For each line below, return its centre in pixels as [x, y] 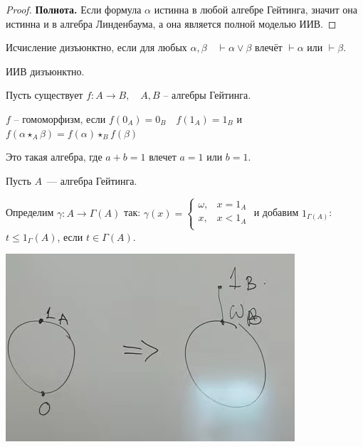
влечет [163, 157]
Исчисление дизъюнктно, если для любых [96, 47]
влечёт [269, 47]
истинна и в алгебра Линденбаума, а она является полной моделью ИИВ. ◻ [171, 23]
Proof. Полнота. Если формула [74, 9]
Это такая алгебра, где [54, 157]
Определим [30, 212]
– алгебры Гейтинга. [207, 95]
